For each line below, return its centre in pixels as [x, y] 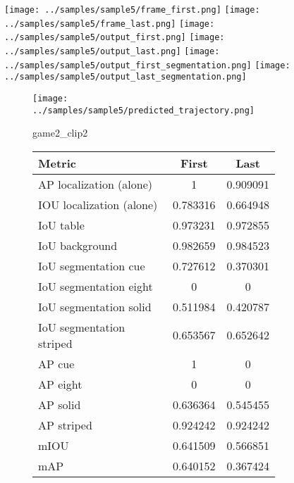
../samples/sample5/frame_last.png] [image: [110, 24]
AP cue [56, 363]
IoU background [78, 245]
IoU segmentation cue [92, 265]
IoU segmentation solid [95, 306]
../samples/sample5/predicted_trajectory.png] [143, 110]
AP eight [60, 384]
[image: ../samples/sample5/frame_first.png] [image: [132, 10]
